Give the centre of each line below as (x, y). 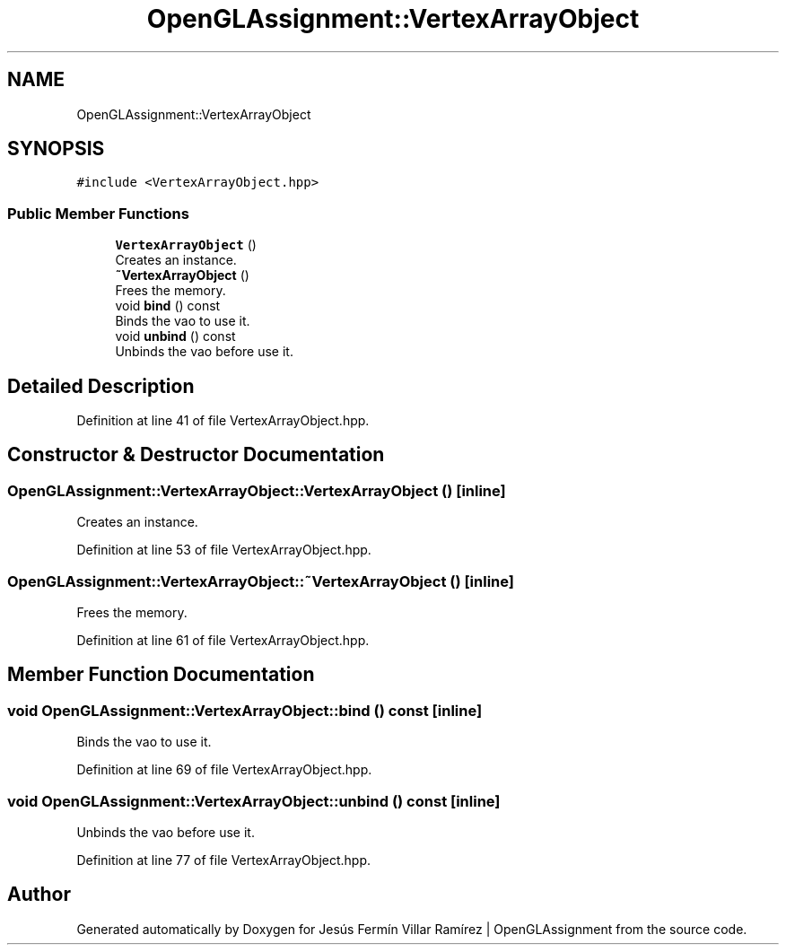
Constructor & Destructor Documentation (196, 455)
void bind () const (168, 306)
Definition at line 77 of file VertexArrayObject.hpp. (224, 860)
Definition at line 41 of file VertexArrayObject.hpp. (223, 421)
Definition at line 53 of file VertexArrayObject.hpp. (224, 550)
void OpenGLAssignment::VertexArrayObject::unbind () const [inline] (254, 801)
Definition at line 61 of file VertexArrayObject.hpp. (223, 640)
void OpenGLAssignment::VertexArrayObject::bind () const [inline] (245, 710)
